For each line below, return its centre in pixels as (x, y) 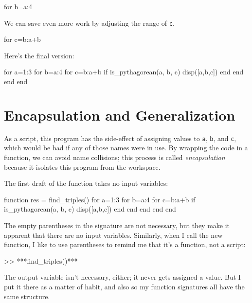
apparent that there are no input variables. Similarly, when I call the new (113, 235)
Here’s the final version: (39, 55)
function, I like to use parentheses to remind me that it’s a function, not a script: (125, 244)
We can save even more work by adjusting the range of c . (89, 23)
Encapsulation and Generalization (120, 115)
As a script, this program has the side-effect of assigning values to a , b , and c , (120, 138)
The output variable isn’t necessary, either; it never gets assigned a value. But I (122, 277)
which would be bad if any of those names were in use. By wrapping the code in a (126, 148)
